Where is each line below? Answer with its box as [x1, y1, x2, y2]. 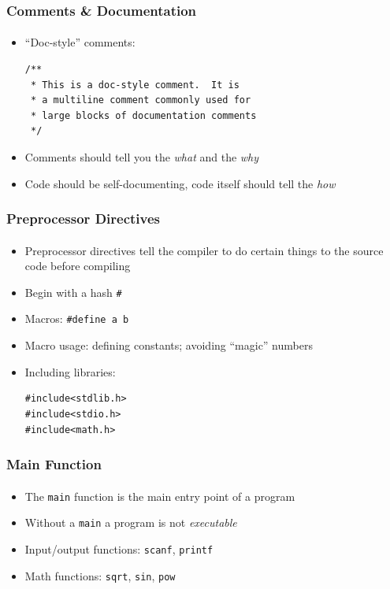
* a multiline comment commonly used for [30, 94, 251, 106]
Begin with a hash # [24, 283, 122, 300]
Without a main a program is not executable [24, 514, 237, 531]
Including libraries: [24, 363, 116, 380]
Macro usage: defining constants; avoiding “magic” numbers [24, 337, 313, 354]
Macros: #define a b [24, 310, 129, 327]
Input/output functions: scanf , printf [24, 540, 214, 557]
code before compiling [24, 257, 131, 274]
